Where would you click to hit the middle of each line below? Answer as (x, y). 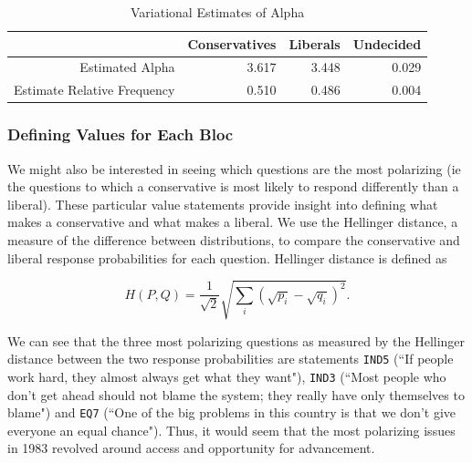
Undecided (387, 43)
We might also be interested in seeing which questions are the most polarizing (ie (234, 168)
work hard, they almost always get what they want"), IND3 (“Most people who (227, 376)
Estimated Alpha (127, 67)
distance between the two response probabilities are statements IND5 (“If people (231, 359)
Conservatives (232, 43)
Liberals (315, 43)
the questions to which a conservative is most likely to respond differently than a (233, 186)
